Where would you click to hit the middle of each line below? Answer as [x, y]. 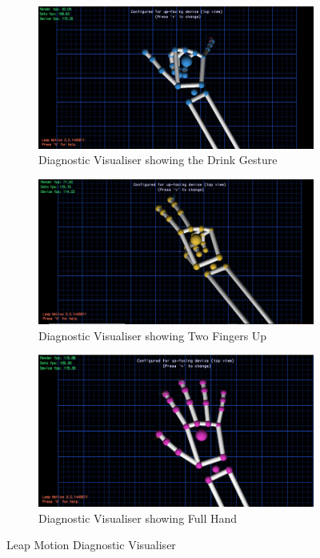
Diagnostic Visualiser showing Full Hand [138, 518]
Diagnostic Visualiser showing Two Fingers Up [153, 335]
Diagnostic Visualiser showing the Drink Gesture [158, 160]
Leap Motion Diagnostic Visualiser [91, 545]
